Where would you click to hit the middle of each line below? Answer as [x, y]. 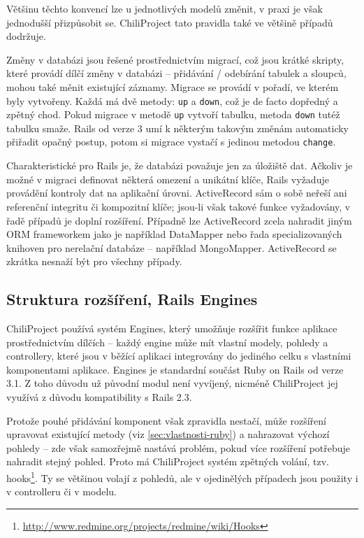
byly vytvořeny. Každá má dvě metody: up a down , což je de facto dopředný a [172, 100]
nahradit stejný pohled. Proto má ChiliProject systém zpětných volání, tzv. [168, 461]
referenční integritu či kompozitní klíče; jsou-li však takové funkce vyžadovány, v [179, 206]
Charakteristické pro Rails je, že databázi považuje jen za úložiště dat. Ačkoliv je [180, 165]
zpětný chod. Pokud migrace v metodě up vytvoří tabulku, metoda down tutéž [173, 114]
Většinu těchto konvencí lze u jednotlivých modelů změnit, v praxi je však [165, 8]
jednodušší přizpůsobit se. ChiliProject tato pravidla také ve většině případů [170, 22]
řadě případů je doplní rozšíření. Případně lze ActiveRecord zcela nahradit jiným [179, 220]
